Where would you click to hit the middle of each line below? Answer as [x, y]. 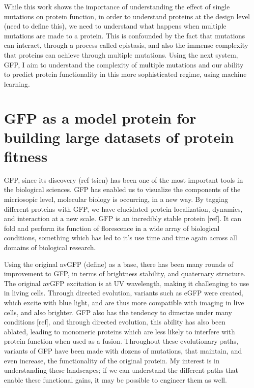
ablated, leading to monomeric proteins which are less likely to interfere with [120, 331]
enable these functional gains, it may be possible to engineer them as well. [115, 379]
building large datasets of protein [119, 137]
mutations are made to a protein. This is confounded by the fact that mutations [125, 35]
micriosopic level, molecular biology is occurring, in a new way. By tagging [116, 199]
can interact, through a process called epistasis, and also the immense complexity [126, 45]
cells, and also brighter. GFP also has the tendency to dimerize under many [118, 312]
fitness [26, 156]
